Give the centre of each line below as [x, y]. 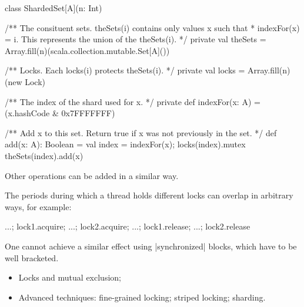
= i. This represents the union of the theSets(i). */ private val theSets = [136, 39]
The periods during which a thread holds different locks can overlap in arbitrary [149, 195]
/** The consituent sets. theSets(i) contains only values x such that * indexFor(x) [152, 27]
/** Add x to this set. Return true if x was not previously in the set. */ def [141, 132]
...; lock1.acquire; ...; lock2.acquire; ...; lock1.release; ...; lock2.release [128, 226]
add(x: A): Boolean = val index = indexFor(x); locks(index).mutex [125, 144]
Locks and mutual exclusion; [70, 277]
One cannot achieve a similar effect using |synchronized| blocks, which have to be [151, 246]
